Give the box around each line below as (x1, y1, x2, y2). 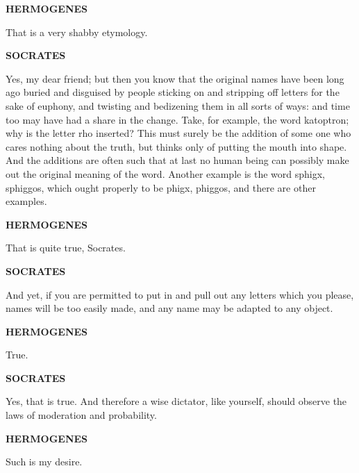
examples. (6, 194, 47, 208)
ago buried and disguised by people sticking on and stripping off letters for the (6, 85, 340, 99)
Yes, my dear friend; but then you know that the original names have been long (6, 71, 344, 85)
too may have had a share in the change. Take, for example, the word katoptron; (6, 112, 349, 126)
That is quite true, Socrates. (6, 240, 126, 255)
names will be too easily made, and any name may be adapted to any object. (6, 301, 333, 315)
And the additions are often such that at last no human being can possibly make (6, 153, 349, 167)
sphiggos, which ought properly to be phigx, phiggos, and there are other (6, 180, 316, 194)
